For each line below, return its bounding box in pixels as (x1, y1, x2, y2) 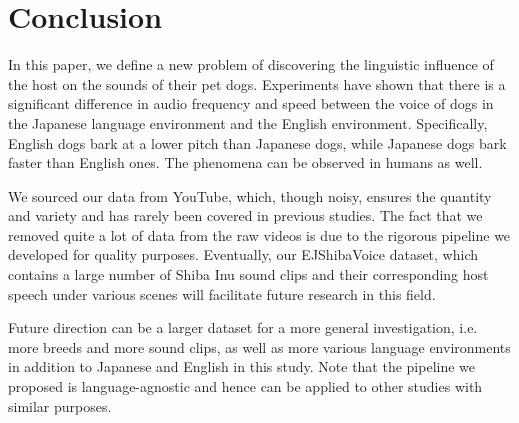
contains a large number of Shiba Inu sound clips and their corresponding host (8, 264, 489, 285)
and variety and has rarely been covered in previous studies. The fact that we (8, 205, 483, 226)
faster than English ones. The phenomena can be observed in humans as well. (8, 152, 483, 173)
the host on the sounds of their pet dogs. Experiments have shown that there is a (8, 73, 506, 94)
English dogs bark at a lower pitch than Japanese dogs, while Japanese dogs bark (8, 132, 507, 153)
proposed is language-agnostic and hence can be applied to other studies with (8, 376, 483, 397)
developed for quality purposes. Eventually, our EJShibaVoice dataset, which (8, 244, 479, 265)
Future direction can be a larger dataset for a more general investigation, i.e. (8, 317, 478, 338)
